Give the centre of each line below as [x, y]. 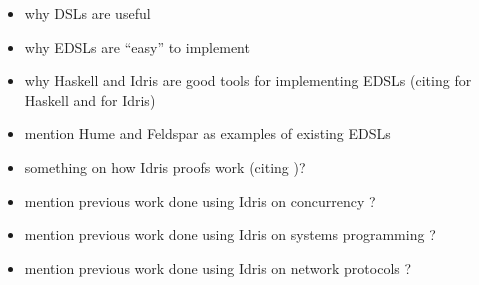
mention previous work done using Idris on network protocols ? [218, 267]
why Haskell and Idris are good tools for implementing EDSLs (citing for [248, 80]
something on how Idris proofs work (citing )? [165, 166]
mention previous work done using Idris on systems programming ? [230, 234]
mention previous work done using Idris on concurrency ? [200, 200]
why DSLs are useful [87, 13]
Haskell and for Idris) [90, 99]
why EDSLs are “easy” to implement [137, 46]
